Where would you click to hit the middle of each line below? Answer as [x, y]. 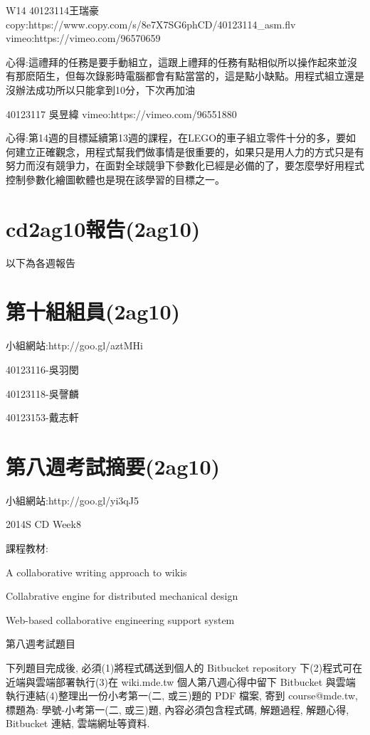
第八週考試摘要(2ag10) [113, 466]
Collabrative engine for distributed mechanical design [122, 596]
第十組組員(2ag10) [93, 311]
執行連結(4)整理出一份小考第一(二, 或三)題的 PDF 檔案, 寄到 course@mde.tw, [182, 696]
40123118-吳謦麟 [42, 393]
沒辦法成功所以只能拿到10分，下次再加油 [100, 89]
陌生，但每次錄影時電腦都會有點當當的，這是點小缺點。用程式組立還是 [200, 76]
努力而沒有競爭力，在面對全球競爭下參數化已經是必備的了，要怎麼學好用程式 [185, 165]
